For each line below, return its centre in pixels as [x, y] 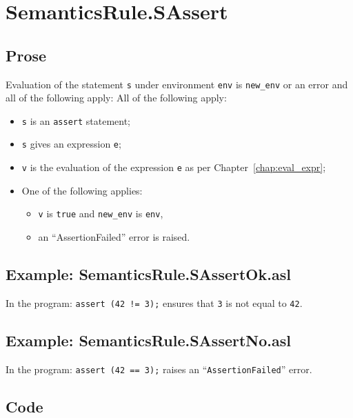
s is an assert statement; [76, 120]
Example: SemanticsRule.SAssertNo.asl [148, 340]
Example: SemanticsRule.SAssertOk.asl [148, 274]
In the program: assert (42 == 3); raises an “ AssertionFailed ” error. [159, 369]
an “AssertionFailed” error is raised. [114, 237]
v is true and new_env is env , [101, 213]
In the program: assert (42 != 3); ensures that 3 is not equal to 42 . [154, 302]
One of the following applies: [82, 190]
